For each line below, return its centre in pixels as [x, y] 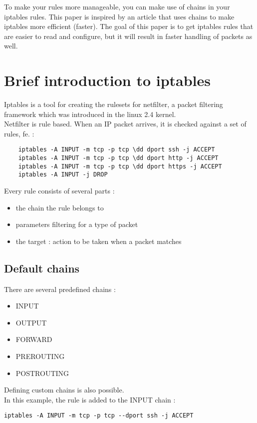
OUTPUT [31, 322]
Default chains [42, 268]
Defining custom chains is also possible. [64, 390]
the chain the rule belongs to [60, 207]
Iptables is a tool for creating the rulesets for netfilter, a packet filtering [114, 104]
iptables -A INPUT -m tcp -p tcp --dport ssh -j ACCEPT [99, 416]
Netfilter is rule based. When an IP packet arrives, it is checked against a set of [125, 124]
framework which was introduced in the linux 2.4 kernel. [90, 114]
